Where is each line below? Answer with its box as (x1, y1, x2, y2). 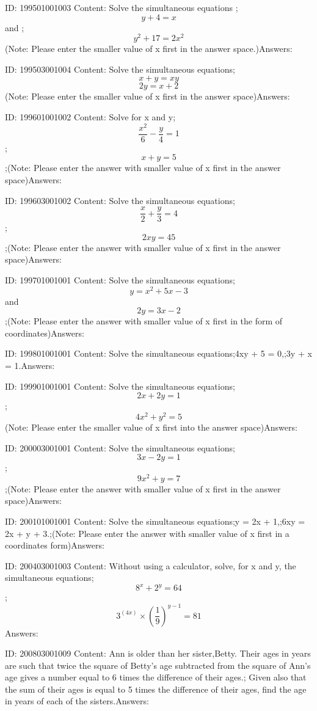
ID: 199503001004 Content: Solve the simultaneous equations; (5, 62, 235, 75)
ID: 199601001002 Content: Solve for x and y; (5, 111, 176, 123)
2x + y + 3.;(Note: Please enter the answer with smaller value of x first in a (5, 527, 290, 539)
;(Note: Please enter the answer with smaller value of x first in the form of (5, 315, 283, 327)
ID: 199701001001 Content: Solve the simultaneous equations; (5, 274, 235, 286)
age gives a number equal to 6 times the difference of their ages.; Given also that (5, 671, 307, 684)
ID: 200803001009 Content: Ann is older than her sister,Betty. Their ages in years (5, 647, 311, 660)
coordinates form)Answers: (5, 539, 104, 552)
